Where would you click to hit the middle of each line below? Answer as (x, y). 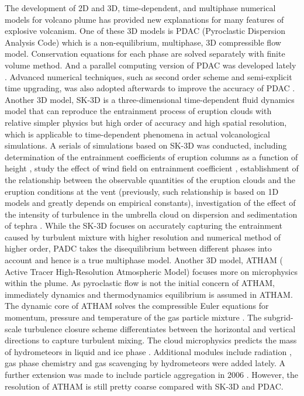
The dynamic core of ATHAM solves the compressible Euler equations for (137, 306)
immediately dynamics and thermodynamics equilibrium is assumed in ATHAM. (149, 294)
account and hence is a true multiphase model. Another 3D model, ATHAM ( (144, 260)
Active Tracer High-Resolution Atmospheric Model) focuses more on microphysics (151, 271)
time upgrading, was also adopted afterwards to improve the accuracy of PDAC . (150, 88)
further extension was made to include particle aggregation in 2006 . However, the (152, 374)
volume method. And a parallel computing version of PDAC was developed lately (151, 65)
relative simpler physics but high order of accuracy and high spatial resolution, (146, 122)
